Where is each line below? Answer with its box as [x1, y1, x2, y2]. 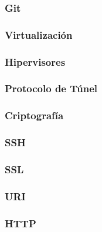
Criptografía [5, 108, 64, 123]
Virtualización [5, 27, 73, 42]
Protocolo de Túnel [5, 81, 98, 96]
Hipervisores [5, 54, 66, 69]
